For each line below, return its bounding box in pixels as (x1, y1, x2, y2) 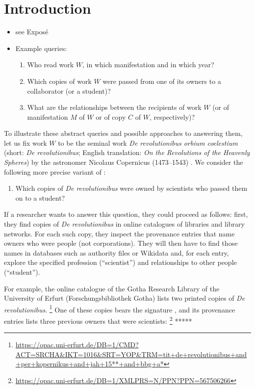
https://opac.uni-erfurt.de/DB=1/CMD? (15, 339, 139, 350)
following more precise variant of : (4, 166, 106, 177)
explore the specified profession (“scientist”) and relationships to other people (4, 257, 237, 267)
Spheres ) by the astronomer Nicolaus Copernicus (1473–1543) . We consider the (4, 157, 243, 167)
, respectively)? (149, 111, 195, 122)
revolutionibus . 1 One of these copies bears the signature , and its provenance (4, 303, 235, 314)
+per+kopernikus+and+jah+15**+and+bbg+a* (15, 359, 164, 369)
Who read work (27, 59, 74, 70)
